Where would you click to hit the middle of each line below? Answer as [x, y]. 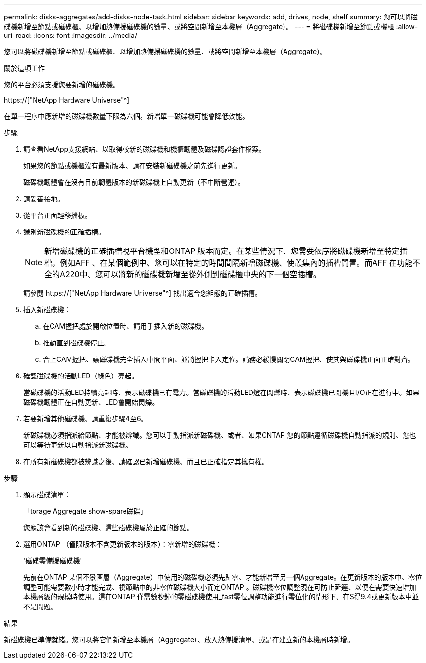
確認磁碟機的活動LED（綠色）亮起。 [81, 376]
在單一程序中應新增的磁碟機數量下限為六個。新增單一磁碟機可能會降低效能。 [126, 116]
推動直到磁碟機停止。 [77, 343]
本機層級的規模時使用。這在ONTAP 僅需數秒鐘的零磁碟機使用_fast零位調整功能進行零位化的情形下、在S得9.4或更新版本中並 [221, 597]
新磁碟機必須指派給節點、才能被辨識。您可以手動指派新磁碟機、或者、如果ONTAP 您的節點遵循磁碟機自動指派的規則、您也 [220, 435]
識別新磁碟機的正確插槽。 [64, 232]
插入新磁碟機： [47, 310]
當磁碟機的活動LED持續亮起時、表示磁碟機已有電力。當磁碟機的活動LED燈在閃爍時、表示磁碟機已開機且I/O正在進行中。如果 [222, 392]
